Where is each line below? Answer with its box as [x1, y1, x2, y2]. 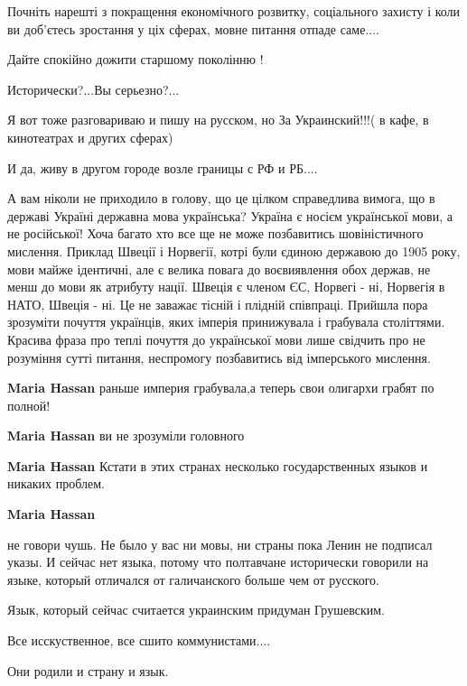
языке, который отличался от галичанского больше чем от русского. [7, 570, 379, 589]
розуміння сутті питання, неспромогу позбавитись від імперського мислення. [7, 348, 431, 366]
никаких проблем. [7, 474, 105, 493]
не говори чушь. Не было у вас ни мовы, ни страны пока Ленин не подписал [7, 534, 433, 553]
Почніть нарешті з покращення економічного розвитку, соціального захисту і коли [7, 2, 461, 20]
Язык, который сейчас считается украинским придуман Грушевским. [7, 600, 385, 619]
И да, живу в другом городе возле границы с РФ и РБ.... [7, 158, 318, 177]
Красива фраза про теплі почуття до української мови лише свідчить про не [7, 329, 425, 348]
